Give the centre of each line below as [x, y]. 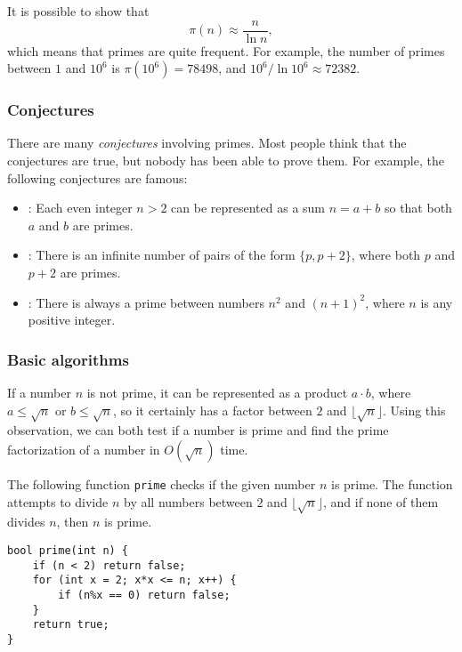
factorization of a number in [84, 449]
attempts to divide [58, 501]
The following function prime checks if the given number [162, 483]
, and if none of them [381, 501]
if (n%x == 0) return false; [144, 595]
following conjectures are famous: [97, 177]
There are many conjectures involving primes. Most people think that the [207, 143]
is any [437, 302]
